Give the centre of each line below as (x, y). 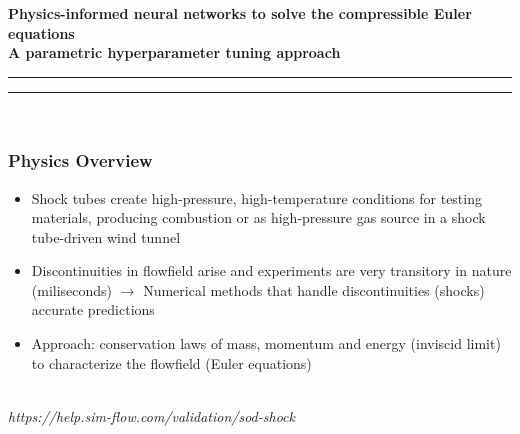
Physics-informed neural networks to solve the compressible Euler (240, 12)
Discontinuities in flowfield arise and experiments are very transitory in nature (271, 270)
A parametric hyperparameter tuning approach (174, 52)
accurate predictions (93, 309)
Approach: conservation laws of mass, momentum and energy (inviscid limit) (266, 343)
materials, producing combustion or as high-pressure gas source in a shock (258, 217)
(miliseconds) (72, 289)
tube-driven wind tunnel (106, 236)
